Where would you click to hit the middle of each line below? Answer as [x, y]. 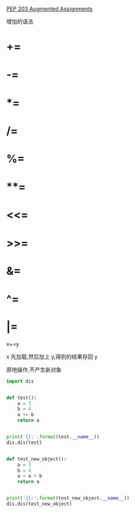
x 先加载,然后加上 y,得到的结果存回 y [52, 356]
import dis [20, 381]
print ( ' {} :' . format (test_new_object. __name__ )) [68, 498]
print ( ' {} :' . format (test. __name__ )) [53, 437]
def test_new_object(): [37, 459]
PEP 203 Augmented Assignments [49, 9]
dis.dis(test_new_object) [39, 504]
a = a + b [30, 476]
